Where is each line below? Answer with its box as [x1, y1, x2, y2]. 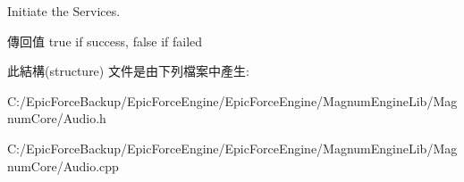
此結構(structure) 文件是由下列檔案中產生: [7, 62, 249, 80]
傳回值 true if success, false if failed [7, 31, 203, 50]
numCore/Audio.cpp [7, 156, 119, 175]
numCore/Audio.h [7, 109, 106, 128]
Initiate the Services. [7, 2, 121, 20]
